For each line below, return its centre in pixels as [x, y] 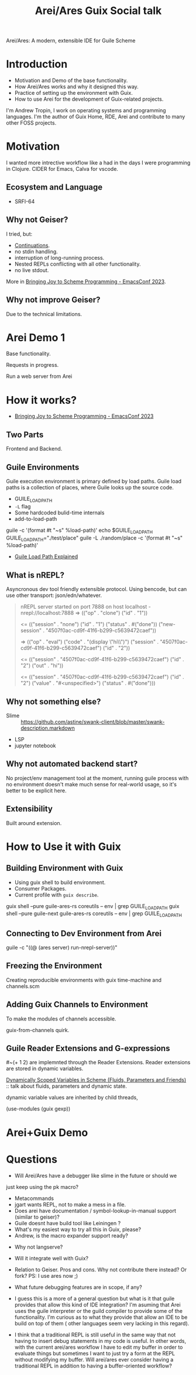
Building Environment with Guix [65, 868]
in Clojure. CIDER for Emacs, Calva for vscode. [62, 169]
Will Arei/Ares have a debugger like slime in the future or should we [96, 1175]
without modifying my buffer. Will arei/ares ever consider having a [94, 1359]
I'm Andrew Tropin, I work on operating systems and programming [86, 111]
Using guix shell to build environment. [60, 882]
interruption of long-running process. [59, 257]
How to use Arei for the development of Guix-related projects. [89, 99]
